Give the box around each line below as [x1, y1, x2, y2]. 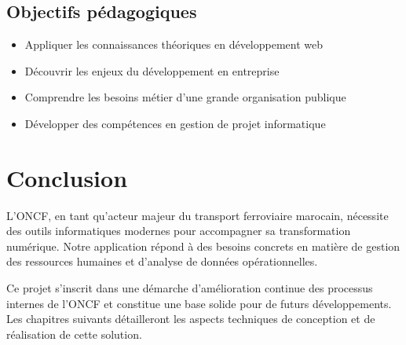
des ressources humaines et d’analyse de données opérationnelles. [6, 253, 318, 270]
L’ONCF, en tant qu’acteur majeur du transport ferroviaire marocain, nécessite [6, 207, 389, 223]
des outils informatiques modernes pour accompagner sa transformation [6, 222, 351, 239]
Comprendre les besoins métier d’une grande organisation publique [24, 89, 346, 105]
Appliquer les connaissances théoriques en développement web [24, 36, 324, 53]
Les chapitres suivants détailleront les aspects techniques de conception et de [6, 310, 375, 327]
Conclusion [6, 161, 128, 193]
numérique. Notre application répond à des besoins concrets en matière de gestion [6, 237, 401, 254]
